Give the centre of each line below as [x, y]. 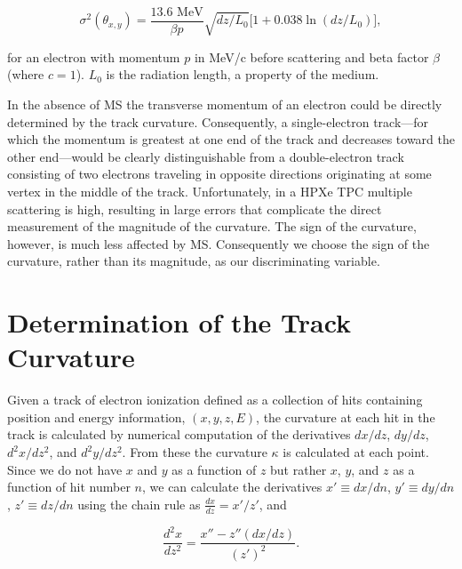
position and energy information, [96, 417]
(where [26, 74]
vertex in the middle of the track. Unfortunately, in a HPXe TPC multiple [210, 192]
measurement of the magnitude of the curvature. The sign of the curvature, [212, 226]
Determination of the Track [179, 322]
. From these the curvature [195, 452]
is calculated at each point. [356, 452]
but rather [299, 469]
